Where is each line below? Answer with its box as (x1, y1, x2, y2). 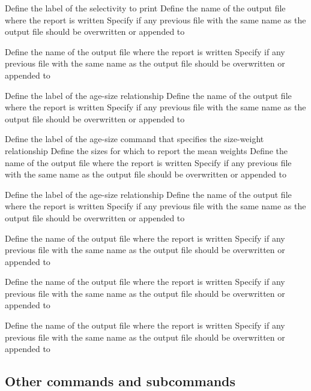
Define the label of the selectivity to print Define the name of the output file (5, 2, 286, 14)
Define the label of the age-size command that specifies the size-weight (5, 133, 264, 145)
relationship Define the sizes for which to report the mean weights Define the (5, 144, 288, 157)
